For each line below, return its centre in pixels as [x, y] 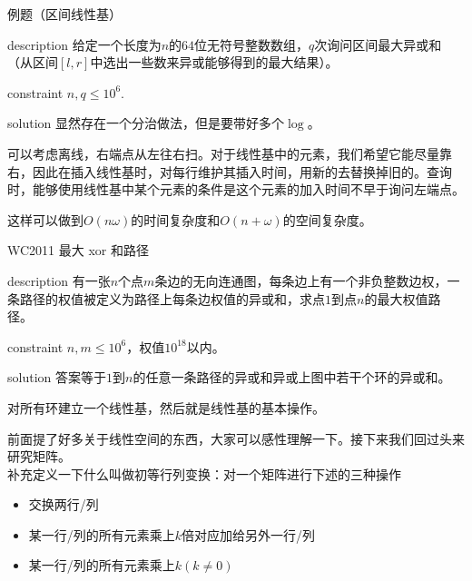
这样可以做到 [45, 219]
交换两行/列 [64, 504]
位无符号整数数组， [252, 44]
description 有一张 [59, 280]
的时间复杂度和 [176, 219]
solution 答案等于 [57, 377]
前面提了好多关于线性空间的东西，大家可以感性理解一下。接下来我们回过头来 [236, 438]
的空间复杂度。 [327, 219]
